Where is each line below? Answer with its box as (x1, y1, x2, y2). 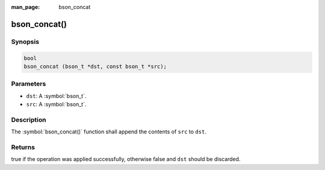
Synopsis (11, 37, 39, 46)
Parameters (11, 80, 46, 88)
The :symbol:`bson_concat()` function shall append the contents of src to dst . (11, 128, 207, 135)
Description (11, 115, 46, 124)
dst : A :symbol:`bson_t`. (26, 92, 87, 99)
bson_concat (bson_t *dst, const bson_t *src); (23, 63, 167, 70)
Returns (11, 143, 36, 151)
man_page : (11, 4, 40, 10)
